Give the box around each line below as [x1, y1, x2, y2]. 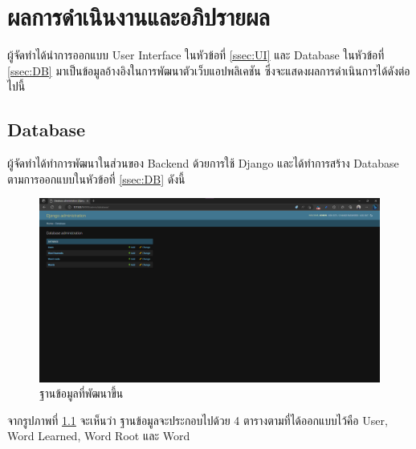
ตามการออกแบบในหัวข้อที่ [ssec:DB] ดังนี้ [7, 170, 186, 187]
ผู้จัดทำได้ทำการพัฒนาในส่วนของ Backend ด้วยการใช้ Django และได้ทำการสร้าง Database [7, 155, 399, 172]
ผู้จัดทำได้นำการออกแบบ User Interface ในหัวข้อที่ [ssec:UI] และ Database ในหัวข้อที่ [7, 47, 385, 63]
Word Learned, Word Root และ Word [7, 427, 190, 444]
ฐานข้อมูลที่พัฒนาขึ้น [39, 385, 124, 402]
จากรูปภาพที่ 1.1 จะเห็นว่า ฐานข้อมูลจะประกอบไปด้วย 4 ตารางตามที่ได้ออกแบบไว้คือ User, [7, 411, 388, 428]
